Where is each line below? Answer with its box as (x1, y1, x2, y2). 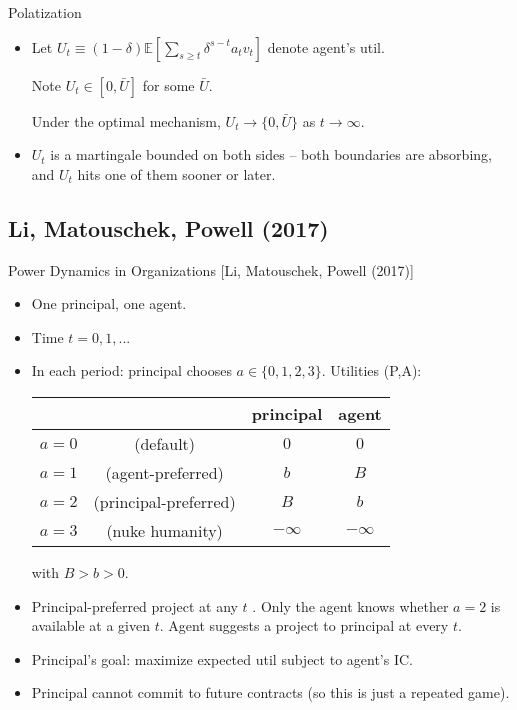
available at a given (31, 615, 151, 636)
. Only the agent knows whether (252, 595, 449, 616)
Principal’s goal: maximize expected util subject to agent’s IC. (31, 648, 413, 669)
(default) (134, 431, 196, 455)
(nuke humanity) (106, 518, 223, 542)
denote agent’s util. (267, 36, 385, 57)
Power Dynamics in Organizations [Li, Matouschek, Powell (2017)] (8, 259, 414, 280)
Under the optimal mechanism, (31, 110, 221, 131)
